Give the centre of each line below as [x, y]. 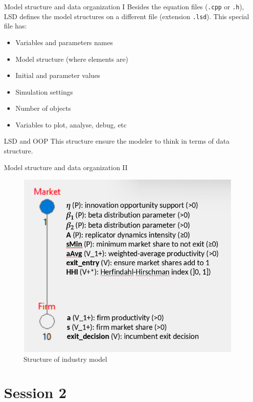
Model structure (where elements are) [72, 59]
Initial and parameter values [58, 75]
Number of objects [43, 108]
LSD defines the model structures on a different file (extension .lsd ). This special [126, 16]
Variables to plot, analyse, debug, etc [71, 124]
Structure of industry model [65, 359]
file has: [15, 26]
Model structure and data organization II [66, 167]
